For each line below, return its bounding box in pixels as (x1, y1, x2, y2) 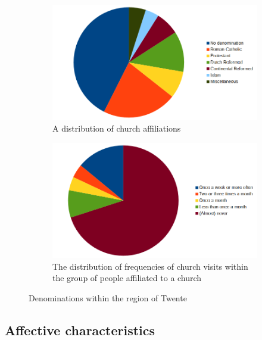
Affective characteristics (5, 320, 155, 339)
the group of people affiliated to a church (52, 272, 202, 284)
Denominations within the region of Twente (29, 291, 187, 304)
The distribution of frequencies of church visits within (52, 260, 248, 272)
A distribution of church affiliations (52, 121, 181, 134)
